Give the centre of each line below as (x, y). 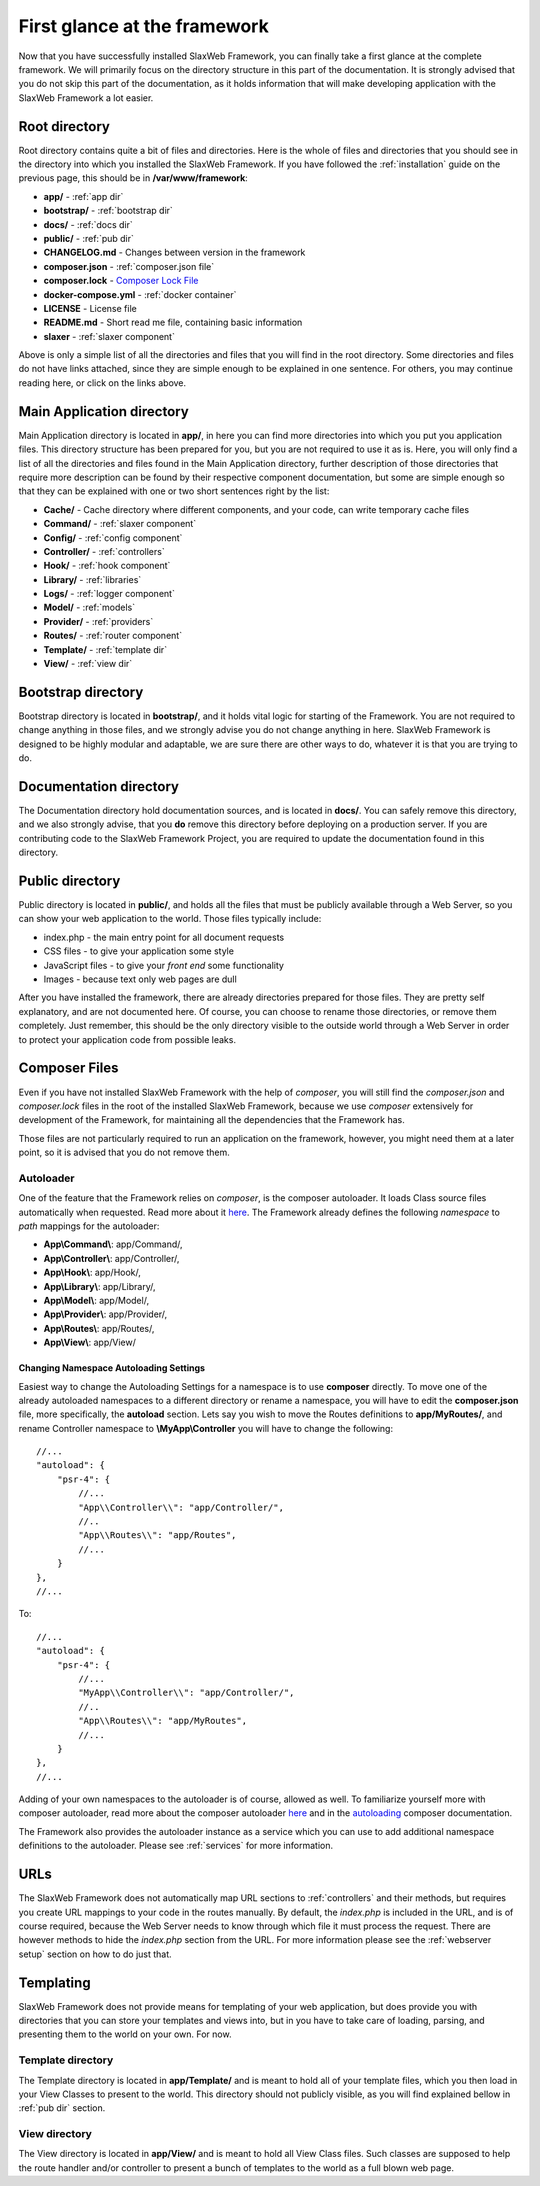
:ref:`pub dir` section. (62, 2108)
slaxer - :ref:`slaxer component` (109, 336)
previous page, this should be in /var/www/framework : (133, 178)
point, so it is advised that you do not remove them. (124, 1152)
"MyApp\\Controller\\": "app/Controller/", (186, 1693)
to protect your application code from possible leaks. (127, 1039)
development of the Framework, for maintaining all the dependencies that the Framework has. (211, 1120)
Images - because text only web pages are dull (140, 979)
